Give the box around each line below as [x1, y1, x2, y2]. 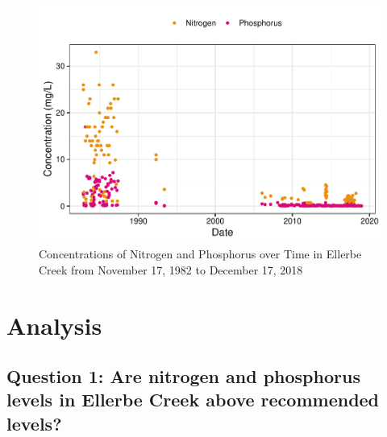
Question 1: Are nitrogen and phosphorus [6, 364, 360, 389]
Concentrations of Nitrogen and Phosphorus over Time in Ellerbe [39, 245, 362, 262]
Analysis [6, 308, 102, 341]
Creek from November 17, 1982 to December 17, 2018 [39, 261, 303, 278]
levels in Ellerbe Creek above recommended [6, 387, 380, 412]
